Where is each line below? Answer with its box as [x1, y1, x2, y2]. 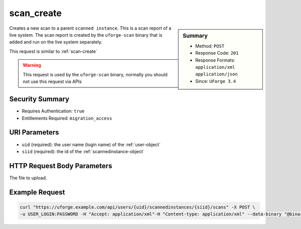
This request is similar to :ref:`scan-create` [9, 48, 97, 54]
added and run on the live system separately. [9, 39, 103, 45]
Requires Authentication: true [22, 108, 85, 114]
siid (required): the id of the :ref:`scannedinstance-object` [22, 148, 145, 154]
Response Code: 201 [195, 50, 239, 56]
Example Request [9, 188, 65, 196]
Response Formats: [195, 57, 235, 63]
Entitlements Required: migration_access [22, 115, 112, 121]
